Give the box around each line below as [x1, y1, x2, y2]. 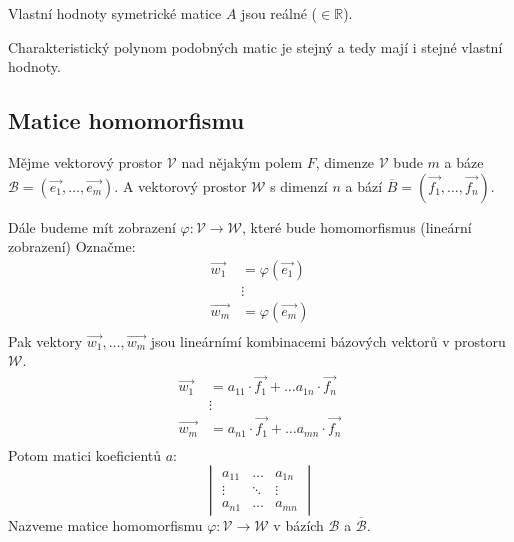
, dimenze [315, 151, 375, 172]
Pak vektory [8, 330, 83, 351]
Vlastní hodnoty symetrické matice [8, 3, 222, 23]
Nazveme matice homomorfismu [8, 515, 203, 536]
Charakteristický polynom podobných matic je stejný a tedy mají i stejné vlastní [8, 36, 503, 57]
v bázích [273, 515, 324, 536]
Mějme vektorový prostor [8, 151, 163, 172]
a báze [444, 151, 484, 172]
